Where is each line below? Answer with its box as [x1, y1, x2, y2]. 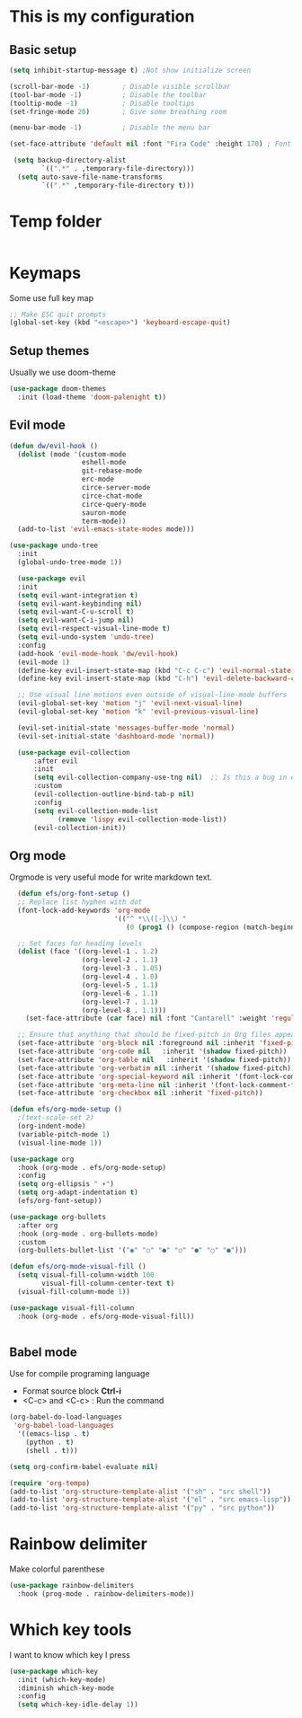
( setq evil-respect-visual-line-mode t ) [17, 624, 171, 633]
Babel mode [9, 1344, 78, 1359]
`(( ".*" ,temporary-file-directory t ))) [41, 181, 195, 190]
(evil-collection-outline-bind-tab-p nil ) [32, 790, 195, 799]
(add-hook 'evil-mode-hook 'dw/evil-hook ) [17, 649, 179, 658]
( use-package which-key [9, 1667, 99, 1676]
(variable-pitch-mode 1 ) [17, 1129, 111, 1138]
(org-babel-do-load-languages [9, 1412, 123, 1421]
